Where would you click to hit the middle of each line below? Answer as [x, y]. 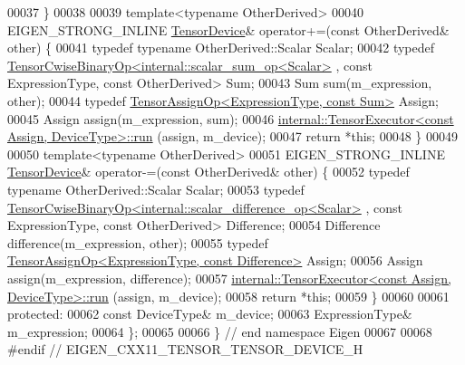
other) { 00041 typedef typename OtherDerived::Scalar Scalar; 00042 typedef [221, 48]
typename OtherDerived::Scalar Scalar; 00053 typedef [156, 189]
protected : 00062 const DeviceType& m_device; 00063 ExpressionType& [210, 314]
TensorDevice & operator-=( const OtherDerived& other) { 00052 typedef [208, 172]
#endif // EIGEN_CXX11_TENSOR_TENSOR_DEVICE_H [185, 349]
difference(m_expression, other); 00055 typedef [138, 242]
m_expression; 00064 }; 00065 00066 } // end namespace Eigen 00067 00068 [220, 331]
